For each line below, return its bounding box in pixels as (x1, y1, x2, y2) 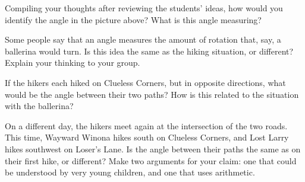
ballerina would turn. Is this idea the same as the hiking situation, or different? (5, 44, 294, 57)
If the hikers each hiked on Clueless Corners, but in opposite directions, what (5, 76, 286, 88)
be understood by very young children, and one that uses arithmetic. (5, 166, 255, 178)
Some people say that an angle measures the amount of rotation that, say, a (5, 33, 281, 46)
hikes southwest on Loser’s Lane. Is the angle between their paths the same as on (5, 142, 301, 155)
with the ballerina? (5, 100, 74, 112)
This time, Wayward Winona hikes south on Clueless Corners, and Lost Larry (5, 131, 289, 143)
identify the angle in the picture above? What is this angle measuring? (5, 13, 262, 25)
